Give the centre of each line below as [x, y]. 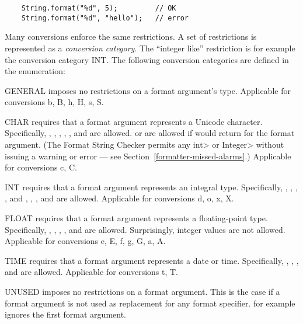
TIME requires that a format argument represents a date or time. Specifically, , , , [152, 260]
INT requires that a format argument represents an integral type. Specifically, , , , [151, 187]
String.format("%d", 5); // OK [99, 8]
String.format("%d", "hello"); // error [105, 18]
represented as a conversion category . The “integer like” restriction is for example [150, 48]
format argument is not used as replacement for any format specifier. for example [150, 303]
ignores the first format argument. [65, 314]
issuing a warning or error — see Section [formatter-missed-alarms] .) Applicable [148, 156]
